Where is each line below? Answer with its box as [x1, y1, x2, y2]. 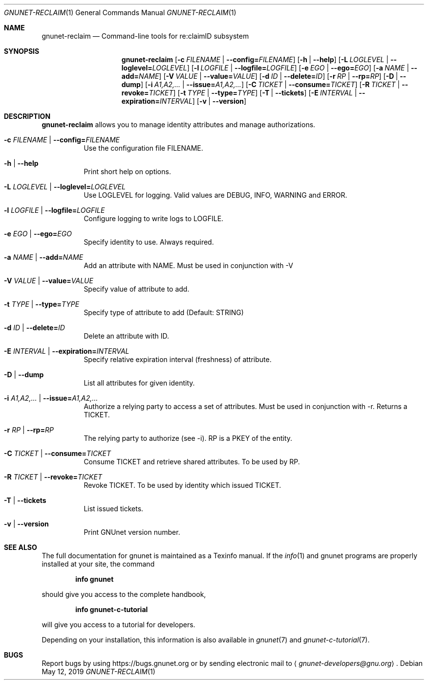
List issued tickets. [84, 504, 144, 513]
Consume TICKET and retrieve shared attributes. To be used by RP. [84, 457, 300, 466]
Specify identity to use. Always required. [84, 238, 214, 246]
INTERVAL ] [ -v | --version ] [159, 97, 247, 105]
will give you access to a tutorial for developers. [42, 620, 195, 629]
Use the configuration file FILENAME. [84, 144, 203, 152]
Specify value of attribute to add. [84, 285, 190, 293]
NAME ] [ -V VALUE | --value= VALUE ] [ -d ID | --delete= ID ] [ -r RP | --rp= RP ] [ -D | [139, 72, 398, 80]
